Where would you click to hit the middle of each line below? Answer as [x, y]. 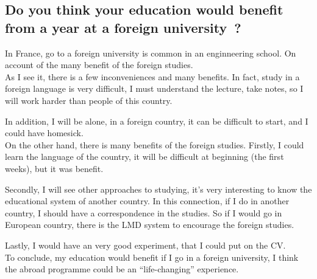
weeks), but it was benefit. [54, 168]
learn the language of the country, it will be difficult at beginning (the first [144, 157]
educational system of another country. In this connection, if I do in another [147, 201]
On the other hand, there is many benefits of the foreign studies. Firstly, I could [155, 144]
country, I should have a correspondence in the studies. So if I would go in [144, 212]
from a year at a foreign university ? [123, 27]
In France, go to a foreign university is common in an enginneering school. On [151, 53]
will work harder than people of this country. [89, 100]
